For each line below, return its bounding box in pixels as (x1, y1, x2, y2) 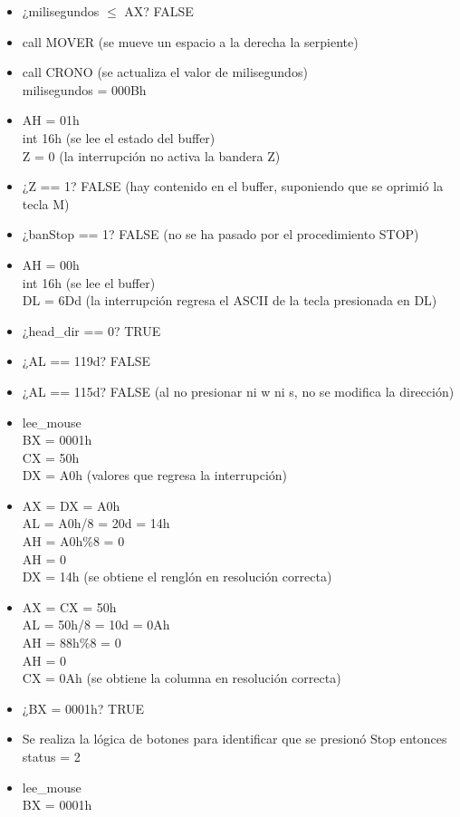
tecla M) (22, 194, 70, 213)
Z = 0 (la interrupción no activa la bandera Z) (22, 146, 281, 165)
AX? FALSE (124, 2, 194, 20)
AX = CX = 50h (22, 597, 117, 616)
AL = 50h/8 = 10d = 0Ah (22, 615, 170, 634)
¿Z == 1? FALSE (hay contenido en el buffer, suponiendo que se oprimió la (22, 177, 444, 196)
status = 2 (22, 747, 81, 765)
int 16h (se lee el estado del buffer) (22, 128, 216, 147)
